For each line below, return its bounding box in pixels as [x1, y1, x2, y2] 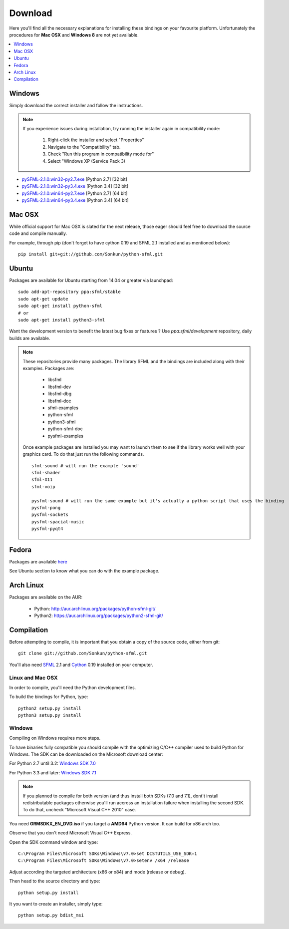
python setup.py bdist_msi [18, 912, 84, 918]
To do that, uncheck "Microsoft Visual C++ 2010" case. [22, 807, 136, 813]
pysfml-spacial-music [31, 519, 84, 524]
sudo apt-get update [18, 296, 68, 301]
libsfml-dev [47, 384, 71, 390]
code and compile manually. [9, 230, 67, 236]
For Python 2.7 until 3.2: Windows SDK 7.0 [9, 760, 96, 766]
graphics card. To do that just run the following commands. [22, 451, 144, 457]
